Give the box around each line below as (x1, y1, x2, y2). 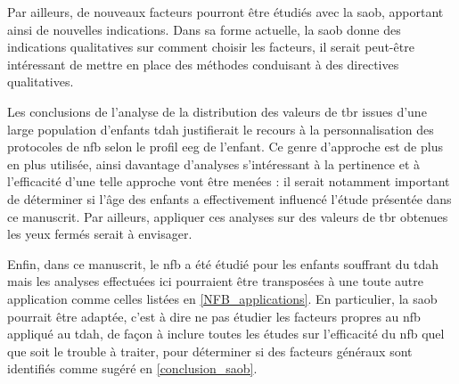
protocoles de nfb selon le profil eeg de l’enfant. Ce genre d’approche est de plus (7, 137, 443, 156)
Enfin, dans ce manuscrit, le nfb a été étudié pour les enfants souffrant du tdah (7, 254, 439, 273)
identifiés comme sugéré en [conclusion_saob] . (7, 359, 258, 378)
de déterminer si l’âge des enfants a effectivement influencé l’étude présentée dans (7, 189, 452, 208)
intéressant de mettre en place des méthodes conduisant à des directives (7, 54, 399, 73)
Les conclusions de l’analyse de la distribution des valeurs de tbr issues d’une (7, 102, 427, 120)
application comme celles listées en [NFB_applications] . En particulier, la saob (7, 289, 438, 307)
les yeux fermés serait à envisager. (7, 225, 193, 243)
